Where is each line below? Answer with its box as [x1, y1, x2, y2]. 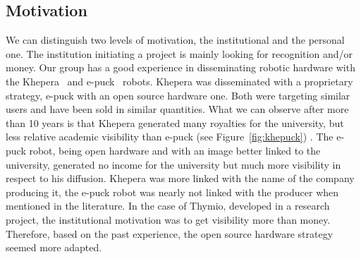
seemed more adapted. [6, 240, 102, 255]
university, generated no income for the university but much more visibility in [6, 157, 341, 171]
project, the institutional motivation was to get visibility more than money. [6, 212, 331, 227]
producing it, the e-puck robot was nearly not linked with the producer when [6, 184, 339, 199]
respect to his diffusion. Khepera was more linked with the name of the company [6, 171, 355, 186]
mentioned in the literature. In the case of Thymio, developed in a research [6, 198, 330, 213]
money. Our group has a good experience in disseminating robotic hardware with [6, 60, 355, 75]
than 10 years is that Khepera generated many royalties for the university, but [6, 115, 344, 130]
